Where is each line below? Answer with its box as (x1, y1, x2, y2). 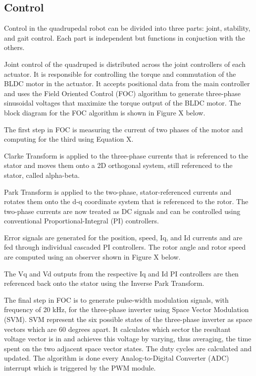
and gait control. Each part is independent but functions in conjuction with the (4, 32, 245, 43)
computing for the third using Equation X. (4, 134, 134, 144)
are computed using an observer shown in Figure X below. (4, 252, 181, 262)
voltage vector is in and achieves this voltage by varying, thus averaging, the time (4, 333, 252, 344)
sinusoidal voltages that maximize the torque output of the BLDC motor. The (4, 98, 241, 108)
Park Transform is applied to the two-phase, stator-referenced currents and (4, 186, 232, 197)
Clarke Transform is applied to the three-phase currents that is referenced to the (4, 150, 249, 161)
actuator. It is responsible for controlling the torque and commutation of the (4, 68, 236, 79)
